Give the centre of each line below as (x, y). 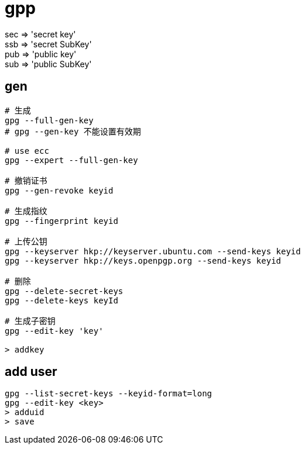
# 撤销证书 (26, 180)
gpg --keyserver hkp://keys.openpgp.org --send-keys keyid (143, 260)
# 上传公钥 (26, 241)
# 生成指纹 (26, 211)
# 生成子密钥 (30, 321)
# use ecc (27, 151)
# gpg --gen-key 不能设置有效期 (73, 131)
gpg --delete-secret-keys (64, 291)
